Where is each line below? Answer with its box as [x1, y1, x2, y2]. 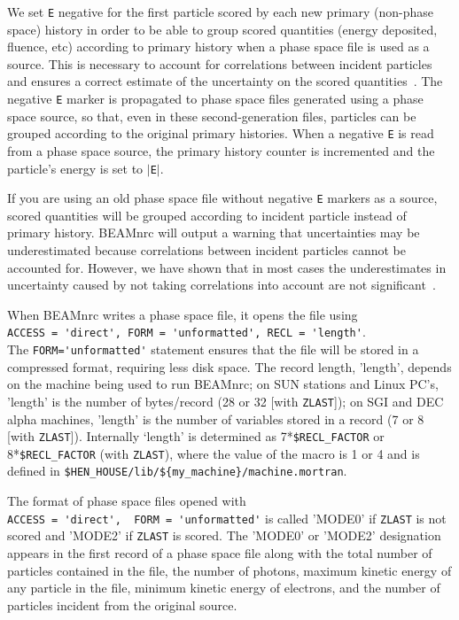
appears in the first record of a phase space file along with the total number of [7, 544, 432, 562]
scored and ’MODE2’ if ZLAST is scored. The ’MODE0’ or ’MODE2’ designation [7, 526, 441, 545]
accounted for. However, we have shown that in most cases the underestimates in [7, 258, 447, 276]
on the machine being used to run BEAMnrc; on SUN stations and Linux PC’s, [7, 375, 439, 393]
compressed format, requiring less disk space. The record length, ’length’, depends [7, 357, 452, 376]
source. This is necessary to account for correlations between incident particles [7, 54, 432, 73]
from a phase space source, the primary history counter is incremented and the [7, 141, 435, 159]
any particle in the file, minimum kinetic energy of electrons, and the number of [7, 578, 440, 597]
